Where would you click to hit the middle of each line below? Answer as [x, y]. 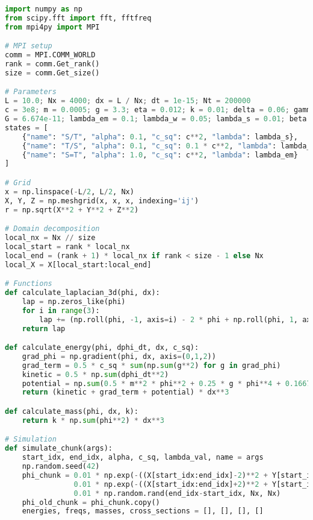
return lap [44, 328]
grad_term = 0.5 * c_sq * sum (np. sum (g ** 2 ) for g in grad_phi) [151, 365]
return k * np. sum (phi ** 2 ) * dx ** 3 [93, 420]
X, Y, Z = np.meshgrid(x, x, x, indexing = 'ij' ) [102, 201]
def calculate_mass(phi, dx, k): [72, 411]
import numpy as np [44, 9]
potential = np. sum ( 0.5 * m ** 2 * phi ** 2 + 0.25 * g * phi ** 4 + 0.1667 [166, 383]
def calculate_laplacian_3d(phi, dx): [82, 293]
